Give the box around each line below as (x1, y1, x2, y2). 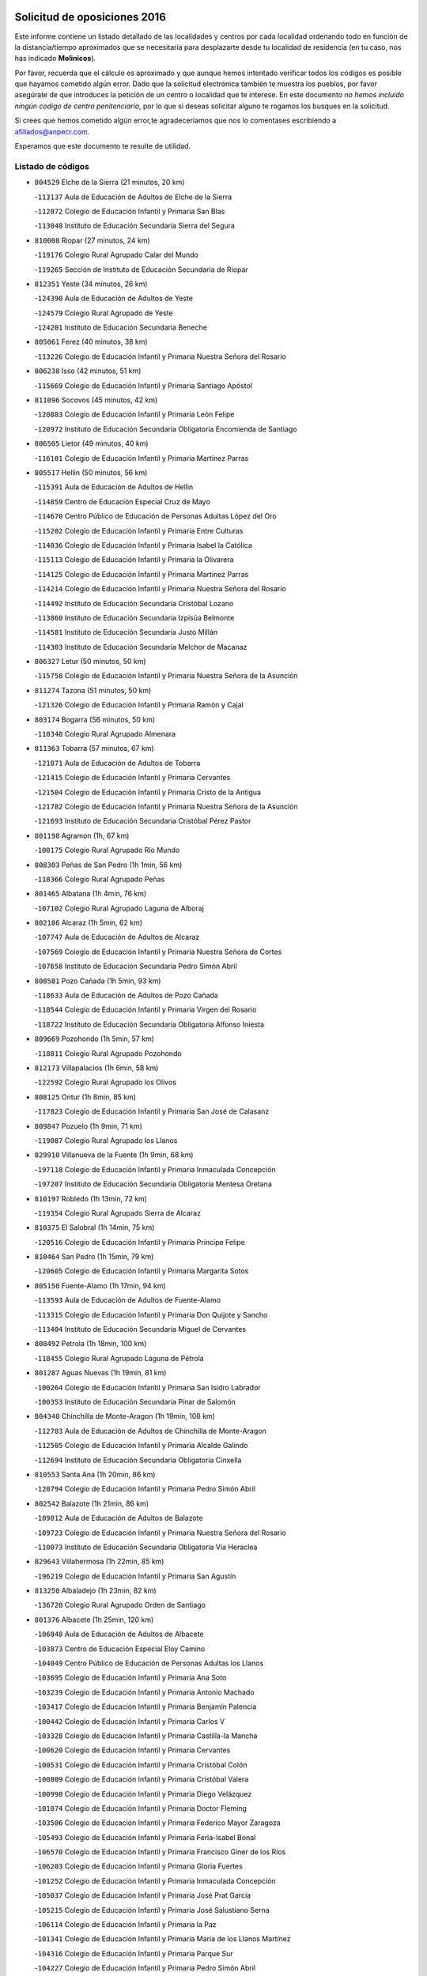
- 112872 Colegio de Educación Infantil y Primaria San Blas (34, 206, 225, 216)
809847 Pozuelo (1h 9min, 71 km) (34, 1121, 142, 1130)
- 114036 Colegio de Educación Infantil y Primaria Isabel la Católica (34, 540, 253, 549)
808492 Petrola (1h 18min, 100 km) (34, 1339, 147, 1348)
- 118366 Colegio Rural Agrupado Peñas (34, 874, 165, 884)
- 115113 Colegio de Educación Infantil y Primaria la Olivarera (34, 555, 234, 564)
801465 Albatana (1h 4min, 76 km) (34, 889, 147, 899)
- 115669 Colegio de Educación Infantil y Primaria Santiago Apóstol (34, 380, 253, 390)
